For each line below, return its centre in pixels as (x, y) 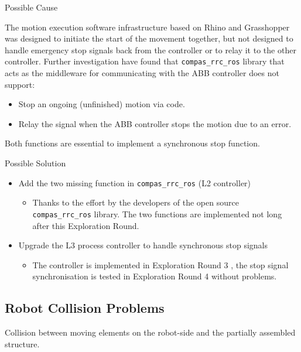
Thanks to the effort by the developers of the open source (136, 202)
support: (20, 84)
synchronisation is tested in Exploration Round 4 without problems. (155, 276)
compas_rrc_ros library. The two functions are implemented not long (157, 213)
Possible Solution (35, 163)
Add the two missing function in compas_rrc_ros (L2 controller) (135, 182)
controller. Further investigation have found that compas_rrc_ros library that (145, 61)
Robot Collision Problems (85, 308)
